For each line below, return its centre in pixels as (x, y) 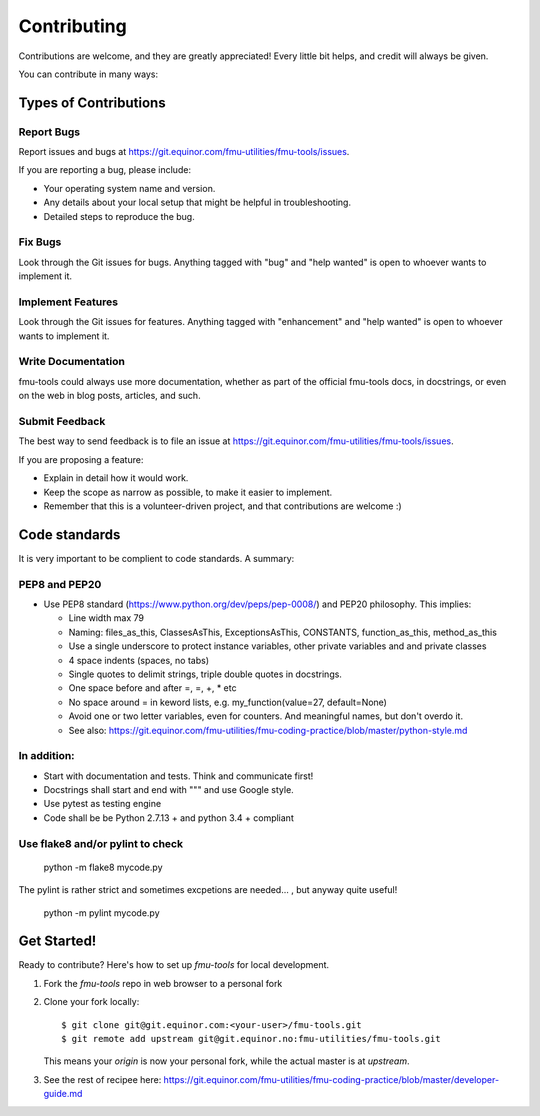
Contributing (72, 26)
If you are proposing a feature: (81, 459)
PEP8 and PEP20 (60, 584)
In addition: (46, 756)
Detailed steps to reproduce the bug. (119, 216)
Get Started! (57, 941)
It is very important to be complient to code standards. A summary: (156, 558)
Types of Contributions (92, 102)
